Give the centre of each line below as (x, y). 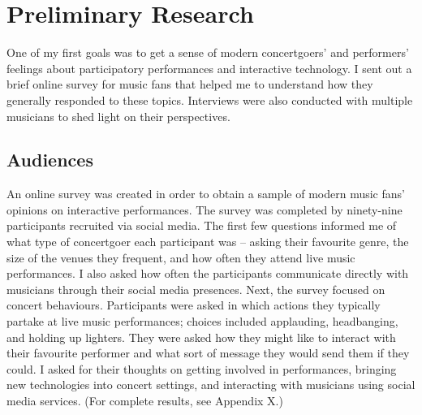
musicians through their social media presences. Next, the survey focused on (196, 289)
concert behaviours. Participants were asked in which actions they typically (194, 305)
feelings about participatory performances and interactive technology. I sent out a (209, 68)
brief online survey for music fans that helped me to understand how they (190, 84)
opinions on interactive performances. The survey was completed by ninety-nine (205, 209)
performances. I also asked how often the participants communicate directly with (208, 273)
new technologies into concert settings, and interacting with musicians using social (211, 385)
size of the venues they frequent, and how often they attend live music (181, 257)
